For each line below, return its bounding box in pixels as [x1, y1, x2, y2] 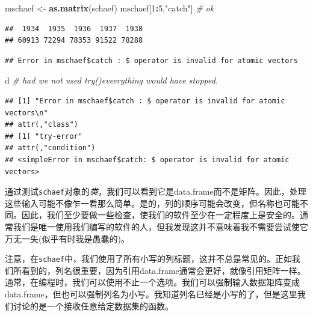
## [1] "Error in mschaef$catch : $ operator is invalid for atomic [5, 96, 285, 105]
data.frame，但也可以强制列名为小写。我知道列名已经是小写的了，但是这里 [5, 288, 297, 300]
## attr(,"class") [5, 120, 78, 129]
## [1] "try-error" [5, 132, 82, 141]
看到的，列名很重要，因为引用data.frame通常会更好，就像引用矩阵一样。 [21, 264, 306, 276]
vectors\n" [5, 108, 48, 117]
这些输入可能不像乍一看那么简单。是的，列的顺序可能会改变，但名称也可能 [5, 196, 300, 209]
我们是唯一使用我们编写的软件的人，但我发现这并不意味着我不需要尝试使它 [13, 220, 308, 232]
